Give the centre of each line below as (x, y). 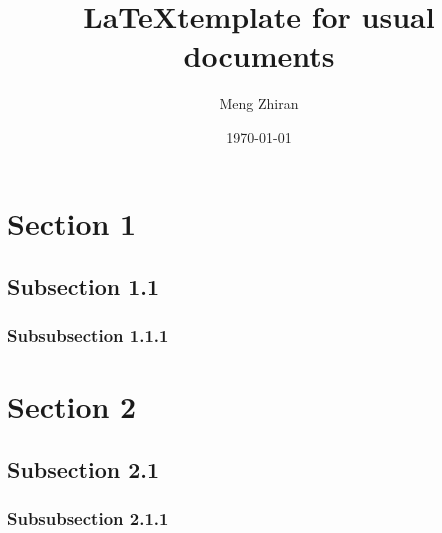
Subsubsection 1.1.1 (88, 335)
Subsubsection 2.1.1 (88, 518)
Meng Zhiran (259, 103)
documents (259, 55)
